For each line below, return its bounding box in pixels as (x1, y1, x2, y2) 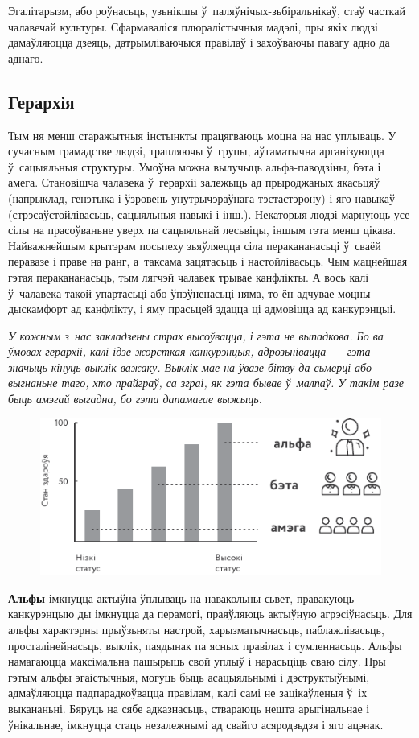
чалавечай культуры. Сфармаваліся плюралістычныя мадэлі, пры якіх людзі (8, 18, 378, 35)
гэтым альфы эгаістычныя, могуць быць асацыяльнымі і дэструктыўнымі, (8, 668, 370, 685)
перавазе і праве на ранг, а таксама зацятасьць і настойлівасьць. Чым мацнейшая (8, 253, 408, 270)
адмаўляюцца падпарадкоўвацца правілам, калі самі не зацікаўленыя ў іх (8, 684, 368, 701)
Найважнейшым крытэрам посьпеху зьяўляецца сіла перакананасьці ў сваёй (8, 237, 381, 254)
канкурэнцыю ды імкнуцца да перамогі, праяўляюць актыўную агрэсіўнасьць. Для (8, 605, 413, 622)
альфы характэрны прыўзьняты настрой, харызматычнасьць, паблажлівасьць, (8, 620, 384, 637)
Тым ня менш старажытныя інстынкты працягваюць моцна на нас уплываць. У (8, 126, 396, 143)
